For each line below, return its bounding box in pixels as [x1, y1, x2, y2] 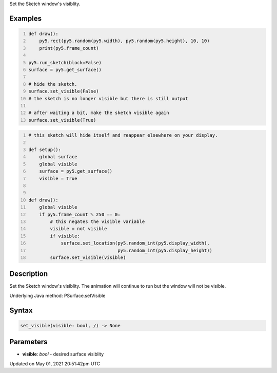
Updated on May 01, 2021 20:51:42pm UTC [9, 360, 101, 367]
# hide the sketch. [28, 81, 77, 87]
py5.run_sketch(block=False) [28, 60, 102, 65]
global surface [39, 154, 77, 160]
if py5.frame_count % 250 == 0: [39, 211, 121, 217]
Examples [9, 14, 42, 23]
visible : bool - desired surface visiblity [22, 351, 104, 357]
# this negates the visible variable [50, 218, 145, 225]
